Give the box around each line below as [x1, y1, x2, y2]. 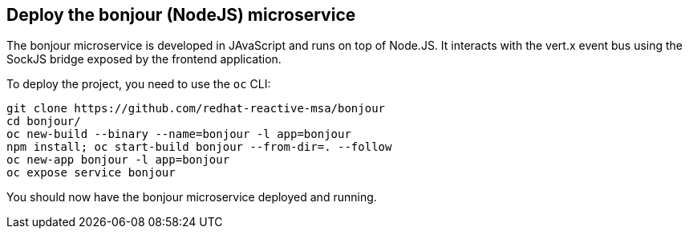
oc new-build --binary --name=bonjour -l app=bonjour [6, 128, 351, 141]
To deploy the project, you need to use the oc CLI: [6, 77, 271, 91]
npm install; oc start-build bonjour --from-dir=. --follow [6, 140, 392, 154]
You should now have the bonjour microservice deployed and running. [6, 190, 377, 205]
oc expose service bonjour [6, 166, 176, 180]
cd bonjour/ [6, 115, 81, 128]
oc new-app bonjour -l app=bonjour [6, 153, 230, 167]
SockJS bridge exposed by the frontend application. [6, 52, 282, 67]
